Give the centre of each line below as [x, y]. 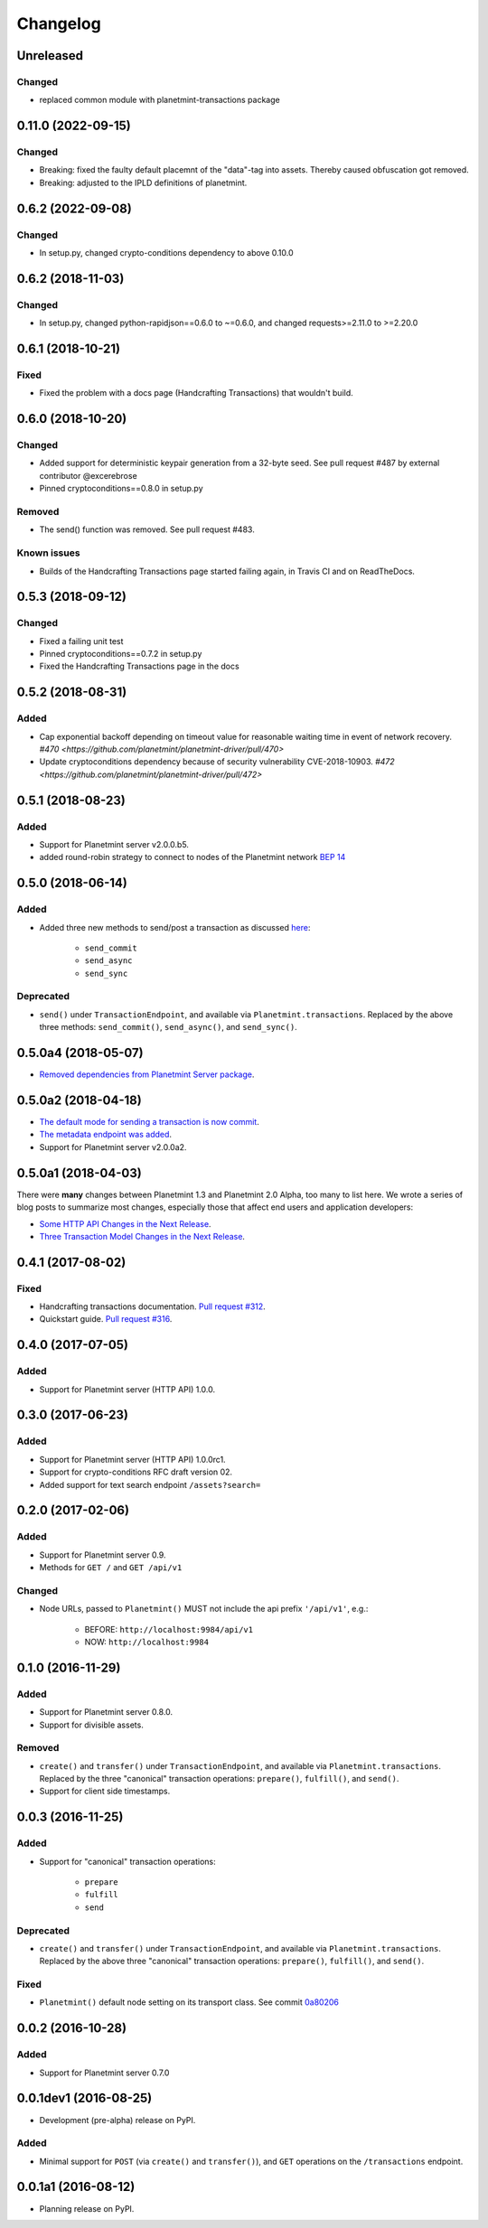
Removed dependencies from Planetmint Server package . [147, 1074]
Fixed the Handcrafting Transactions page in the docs [139, 666]
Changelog [59, 23]
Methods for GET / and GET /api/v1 [111, 1568]
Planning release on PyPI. [87, 2208]
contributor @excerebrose [88, 475]
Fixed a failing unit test [81, 641]
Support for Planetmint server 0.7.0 [104, 2073]
